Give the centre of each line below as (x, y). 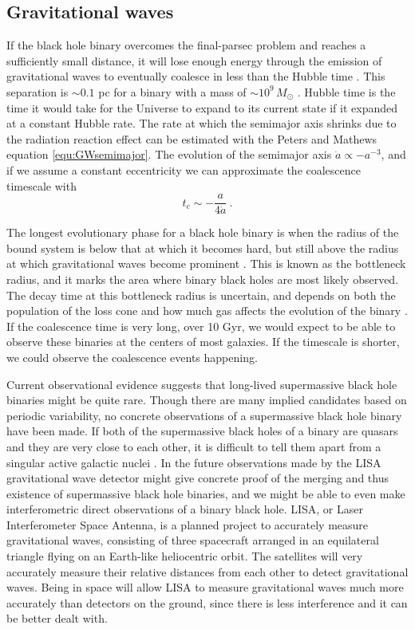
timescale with (41, 185)
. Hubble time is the (346, 91)
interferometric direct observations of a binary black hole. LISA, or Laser (185, 509)
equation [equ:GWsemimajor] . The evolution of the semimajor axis (169, 154)
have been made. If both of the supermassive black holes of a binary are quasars (202, 431)
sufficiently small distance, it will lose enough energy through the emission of (194, 60)
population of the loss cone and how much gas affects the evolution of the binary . (207, 311)
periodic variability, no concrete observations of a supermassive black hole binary (204, 415)
